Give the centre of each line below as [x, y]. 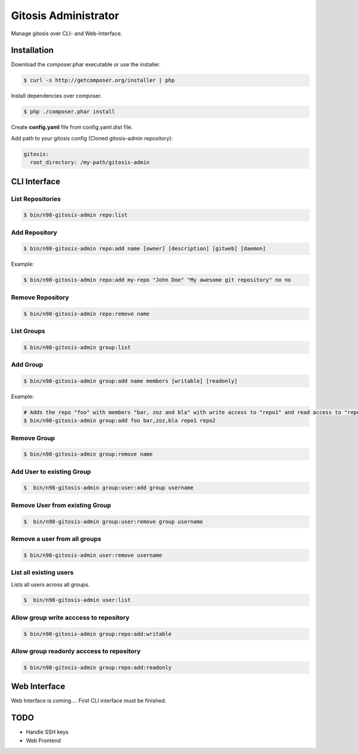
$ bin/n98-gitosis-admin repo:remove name [87, 314]
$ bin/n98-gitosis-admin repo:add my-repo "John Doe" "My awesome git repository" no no [158, 280]
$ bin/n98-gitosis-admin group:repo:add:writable [98, 634]
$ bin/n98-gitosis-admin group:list [77, 347]
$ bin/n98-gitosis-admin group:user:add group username [109, 488]
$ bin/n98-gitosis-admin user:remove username [93, 555]
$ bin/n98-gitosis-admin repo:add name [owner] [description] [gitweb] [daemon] [145, 249]
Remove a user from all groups [56, 538]
